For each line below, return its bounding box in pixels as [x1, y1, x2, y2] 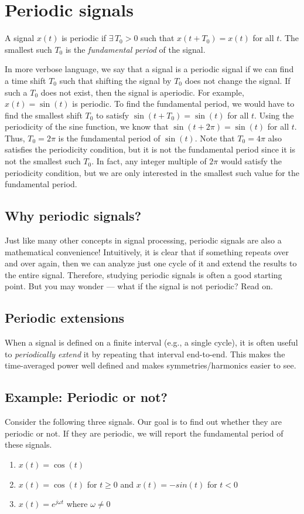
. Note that [194, 131, 235, 144]
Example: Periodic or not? [5, 388, 168, 406]
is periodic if [62, 32, 107, 44]
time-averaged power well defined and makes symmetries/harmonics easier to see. [5, 359, 296, 371]
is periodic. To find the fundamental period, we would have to [72, 97, 295, 110]
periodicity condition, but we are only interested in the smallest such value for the [5, 166, 299, 178]
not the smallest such [5, 155, 81, 167]
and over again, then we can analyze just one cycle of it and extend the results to [5, 257, 297, 269]
